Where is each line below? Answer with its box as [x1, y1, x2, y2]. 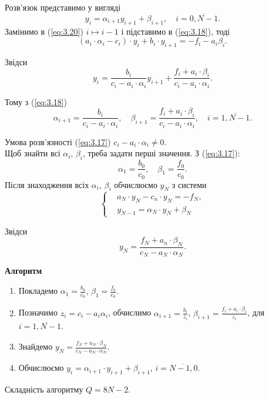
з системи [172, 178, 207, 190]
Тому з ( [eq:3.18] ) [5, 95, 68, 108]
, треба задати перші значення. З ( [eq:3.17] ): [83, 147, 240, 159]
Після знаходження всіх [5, 178, 89, 190]
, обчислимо [108, 306, 152, 318]
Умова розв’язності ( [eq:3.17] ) [5, 135, 111, 147]
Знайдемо [18, 340, 53, 353]
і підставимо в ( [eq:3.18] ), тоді [121, 25, 230, 37]
